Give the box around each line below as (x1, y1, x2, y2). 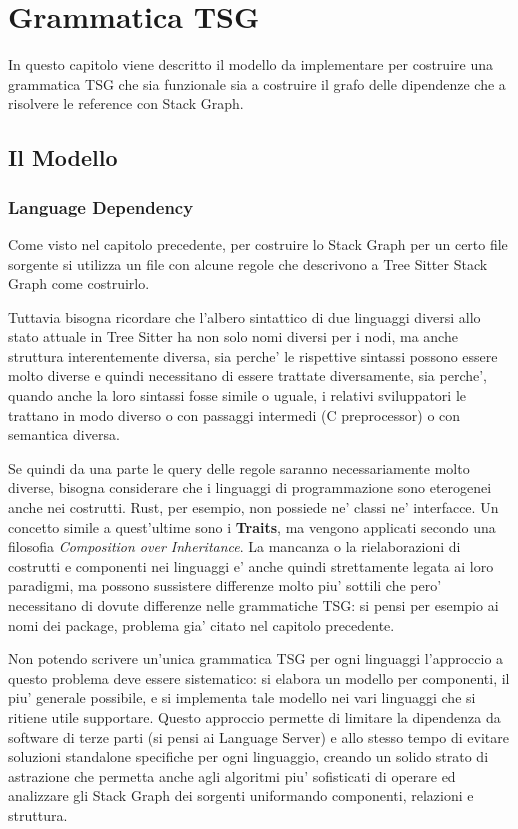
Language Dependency (8, 194, 194, 219)
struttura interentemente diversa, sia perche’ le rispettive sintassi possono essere (8, 345, 498, 366)
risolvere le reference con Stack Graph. (8, 93, 244, 114)
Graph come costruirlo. (8, 273, 150, 294)
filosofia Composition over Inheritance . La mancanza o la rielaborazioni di (8, 536, 461, 557)
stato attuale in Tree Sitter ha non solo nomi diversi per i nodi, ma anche (8, 326, 458, 347)
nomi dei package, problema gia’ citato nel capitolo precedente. (8, 614, 395, 635)
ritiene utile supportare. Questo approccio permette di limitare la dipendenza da (8, 706, 501, 727)
